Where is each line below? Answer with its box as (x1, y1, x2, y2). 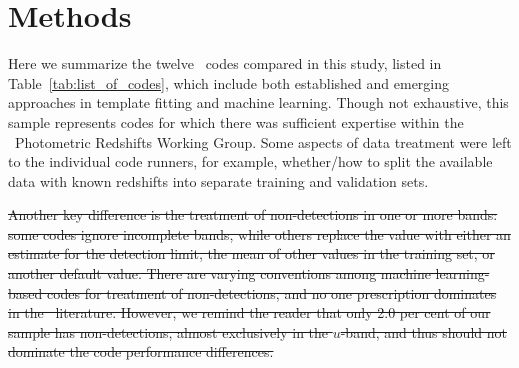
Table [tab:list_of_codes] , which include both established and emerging (8, 72, 450, 93)
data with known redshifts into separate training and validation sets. (8, 170, 429, 191)
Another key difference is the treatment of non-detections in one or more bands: (8, 204, 498, 225)
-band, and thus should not (340, 321, 507, 342)
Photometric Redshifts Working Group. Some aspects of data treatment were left (14, 131, 512, 152)
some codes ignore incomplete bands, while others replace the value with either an (8, 223, 511, 244)
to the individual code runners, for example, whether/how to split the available (8, 151, 493, 172)
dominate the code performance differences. (8, 341, 274, 362)
